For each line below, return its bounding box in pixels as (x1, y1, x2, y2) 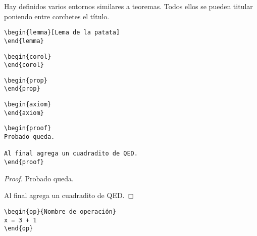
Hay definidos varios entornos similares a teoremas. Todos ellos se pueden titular (4, 1, 253, 11)
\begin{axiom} (4, 101, 52, 108)
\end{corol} (4, 61, 44, 69)
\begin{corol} (4, 53, 52, 60)
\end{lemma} (4, 37, 44, 45)
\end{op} (4, 225, 33, 232)
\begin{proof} (4, 125, 52, 132)
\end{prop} (4, 85, 40, 93)
